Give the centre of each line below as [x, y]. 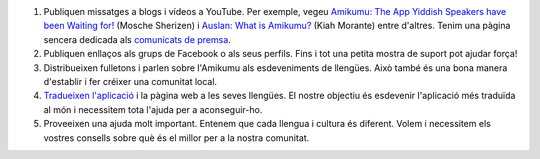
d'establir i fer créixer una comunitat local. [130, 81]
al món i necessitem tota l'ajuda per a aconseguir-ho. [153, 109]
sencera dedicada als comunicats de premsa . [137, 39]
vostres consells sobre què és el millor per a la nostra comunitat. [176, 137]
